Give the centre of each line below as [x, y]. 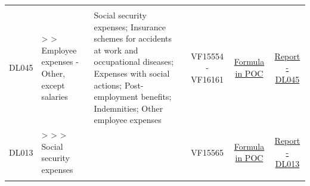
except [53, 85]
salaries [55, 97]
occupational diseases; [134, 62]
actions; [108, 85]
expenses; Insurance [130, 26]
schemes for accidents [133, 38]
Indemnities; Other [128, 108]
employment [116, 97]
